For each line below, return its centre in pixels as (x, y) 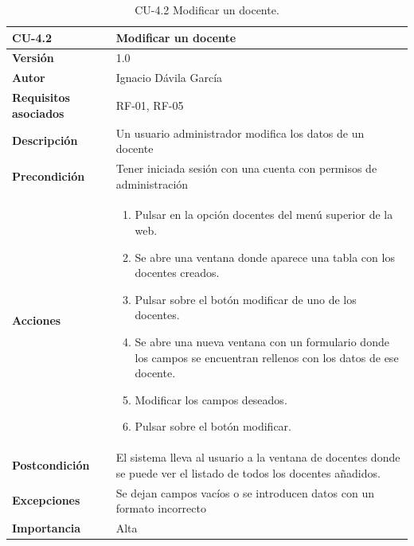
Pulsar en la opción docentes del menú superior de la (264, 214)
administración (152, 183)
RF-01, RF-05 (150, 105)
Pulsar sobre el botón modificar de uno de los (246, 299)
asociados (38, 113)
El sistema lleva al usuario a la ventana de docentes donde (258, 457)
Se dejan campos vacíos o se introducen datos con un (245, 492)
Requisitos (41, 97)
